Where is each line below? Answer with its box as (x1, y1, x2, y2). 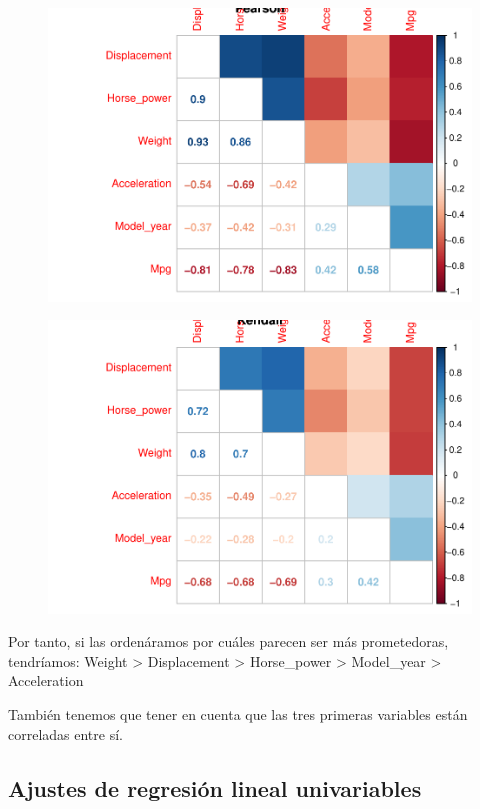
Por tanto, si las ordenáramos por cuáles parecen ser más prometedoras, (8, 631, 449, 652)
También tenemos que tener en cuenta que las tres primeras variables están (8, 704, 468, 725)
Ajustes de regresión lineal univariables (8, 772, 422, 803)
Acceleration (8, 670, 84, 691)
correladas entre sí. (8, 723, 123, 744)
